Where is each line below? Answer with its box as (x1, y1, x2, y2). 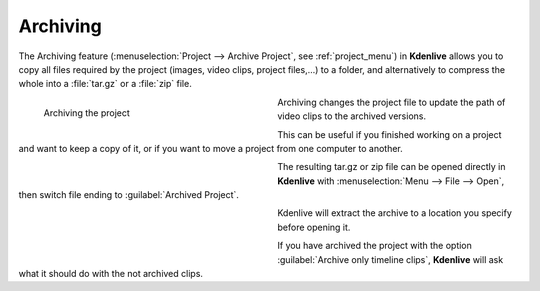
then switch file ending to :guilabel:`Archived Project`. (18, 189, 240, 201)
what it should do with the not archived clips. (18, 268, 204, 280)
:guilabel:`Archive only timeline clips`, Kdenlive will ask (277, 253, 504, 265)
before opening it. (277, 221, 351, 233)
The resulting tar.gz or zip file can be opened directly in (277, 161, 506, 173)
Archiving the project (43, 106, 130, 119)
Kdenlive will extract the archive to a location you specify (277, 207, 512, 219)
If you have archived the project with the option (277, 240, 472, 252)
